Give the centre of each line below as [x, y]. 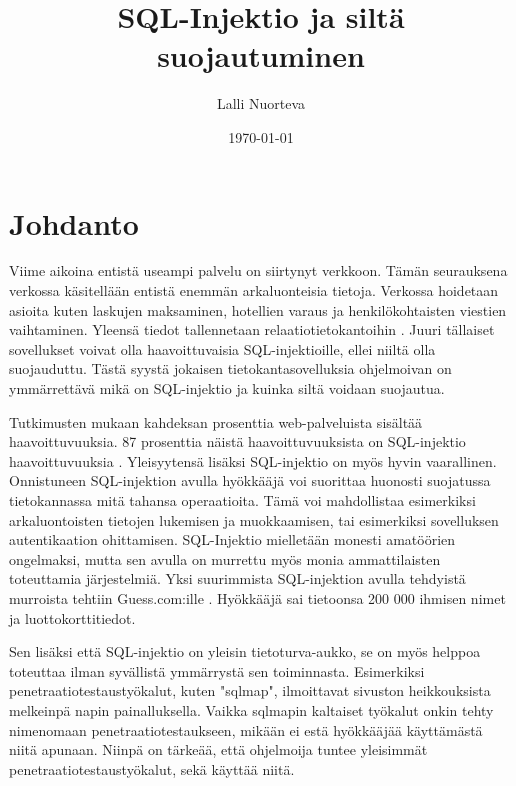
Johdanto [74, 222]
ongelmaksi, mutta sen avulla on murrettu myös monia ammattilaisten [225, 558]
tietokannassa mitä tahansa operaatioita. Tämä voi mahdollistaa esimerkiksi [242, 499]
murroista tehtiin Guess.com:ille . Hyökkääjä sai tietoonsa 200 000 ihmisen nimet [257, 597]
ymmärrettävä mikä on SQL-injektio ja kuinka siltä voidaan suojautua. [227, 388]
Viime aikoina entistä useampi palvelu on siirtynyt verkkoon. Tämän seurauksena [258, 270]
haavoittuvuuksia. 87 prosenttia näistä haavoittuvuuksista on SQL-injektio [237, 441]
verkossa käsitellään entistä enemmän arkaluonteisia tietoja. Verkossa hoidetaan [254, 290]
